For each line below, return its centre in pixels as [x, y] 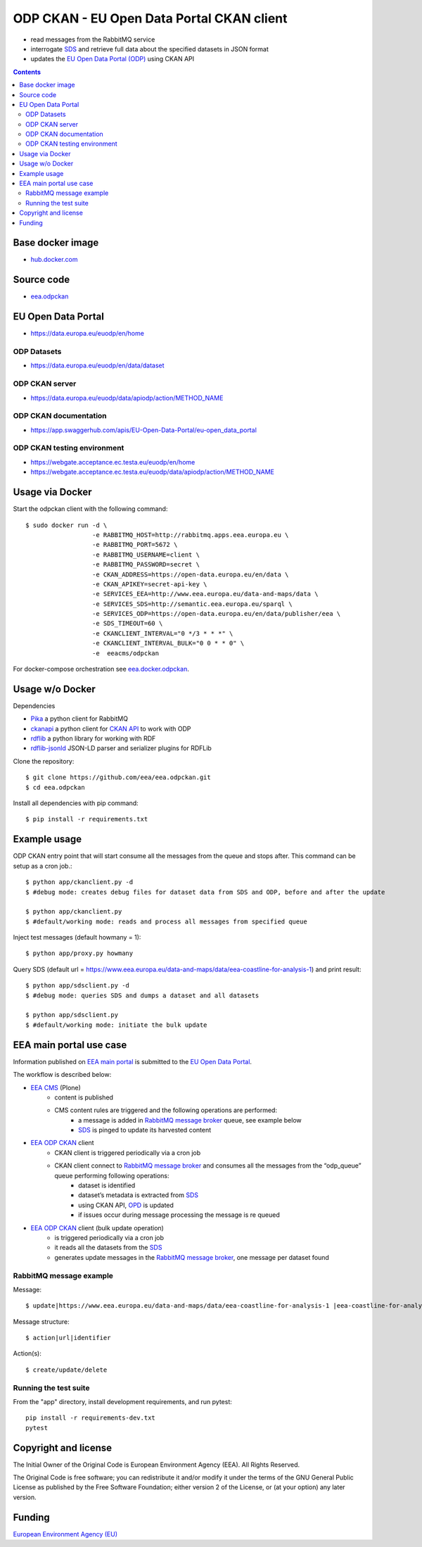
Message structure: [41, 1321]
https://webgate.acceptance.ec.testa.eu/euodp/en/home [113, 462]
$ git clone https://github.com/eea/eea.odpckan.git [118, 777]
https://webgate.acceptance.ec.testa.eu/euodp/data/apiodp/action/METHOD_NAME [152, 472]
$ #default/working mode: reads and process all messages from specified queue [166, 921]
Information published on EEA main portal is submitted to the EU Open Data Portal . [133, 1061]
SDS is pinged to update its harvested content [145, 1130]
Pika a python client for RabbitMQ [79, 719]
